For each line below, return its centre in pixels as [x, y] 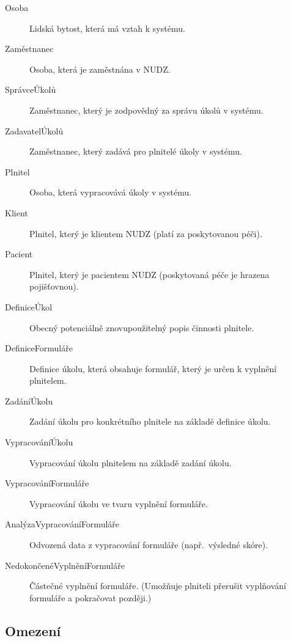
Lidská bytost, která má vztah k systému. [107, 28]
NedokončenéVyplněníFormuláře [65, 565]
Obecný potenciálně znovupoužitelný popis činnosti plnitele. [142, 327]
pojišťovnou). [54, 286]
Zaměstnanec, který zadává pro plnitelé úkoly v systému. [136, 151]
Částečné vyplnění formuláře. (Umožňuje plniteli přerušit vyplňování [158, 586]
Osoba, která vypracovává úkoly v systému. [111, 192]
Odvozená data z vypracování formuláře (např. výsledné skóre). [149, 545]
